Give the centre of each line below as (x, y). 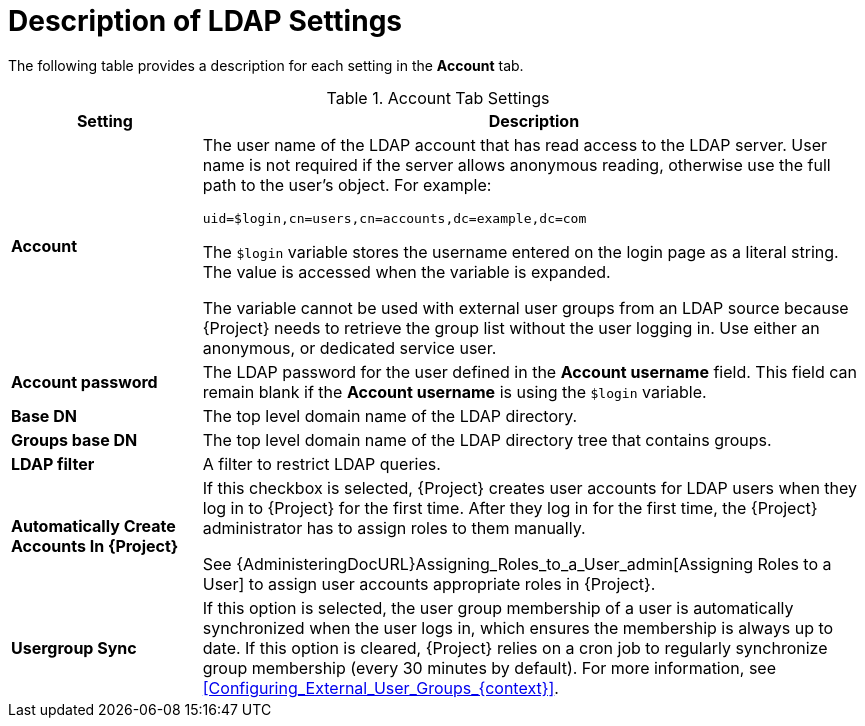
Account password (84, 381)
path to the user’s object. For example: (347, 184)
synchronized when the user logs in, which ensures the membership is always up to (518, 627)
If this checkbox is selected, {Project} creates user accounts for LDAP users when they (530, 487)
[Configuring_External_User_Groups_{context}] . (380, 687)
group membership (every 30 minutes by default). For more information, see (489, 667)
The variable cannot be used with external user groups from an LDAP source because (525, 307)
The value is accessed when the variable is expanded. (406, 271)
